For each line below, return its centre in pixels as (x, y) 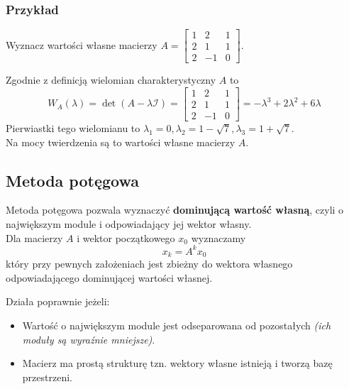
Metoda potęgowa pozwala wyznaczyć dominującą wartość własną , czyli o (175, 210)
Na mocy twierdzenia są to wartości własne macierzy (121, 142)
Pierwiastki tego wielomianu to (73, 128)
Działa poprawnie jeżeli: (58, 301)
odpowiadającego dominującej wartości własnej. (109, 277)
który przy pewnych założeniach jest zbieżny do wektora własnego (149, 264)
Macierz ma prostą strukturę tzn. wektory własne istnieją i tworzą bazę (177, 363)
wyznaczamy (218, 237)
